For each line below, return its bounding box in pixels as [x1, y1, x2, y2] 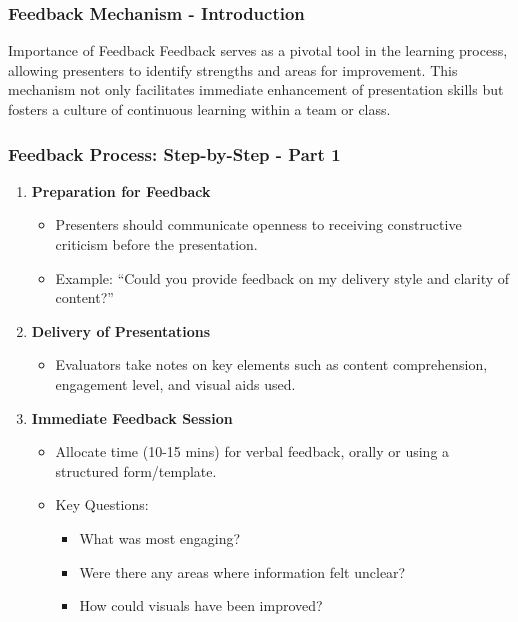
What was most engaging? [79, 527, 241, 548]
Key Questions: [55, 494, 149, 515]
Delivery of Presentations [31, 320, 211, 341]
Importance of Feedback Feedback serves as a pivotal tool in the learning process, [8, 40, 508, 61]
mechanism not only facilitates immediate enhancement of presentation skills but [8, 79, 504, 100]
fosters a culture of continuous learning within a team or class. [8, 99, 391, 119]
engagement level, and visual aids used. [55, 373, 296, 394]
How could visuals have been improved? [79, 595, 323, 616]
